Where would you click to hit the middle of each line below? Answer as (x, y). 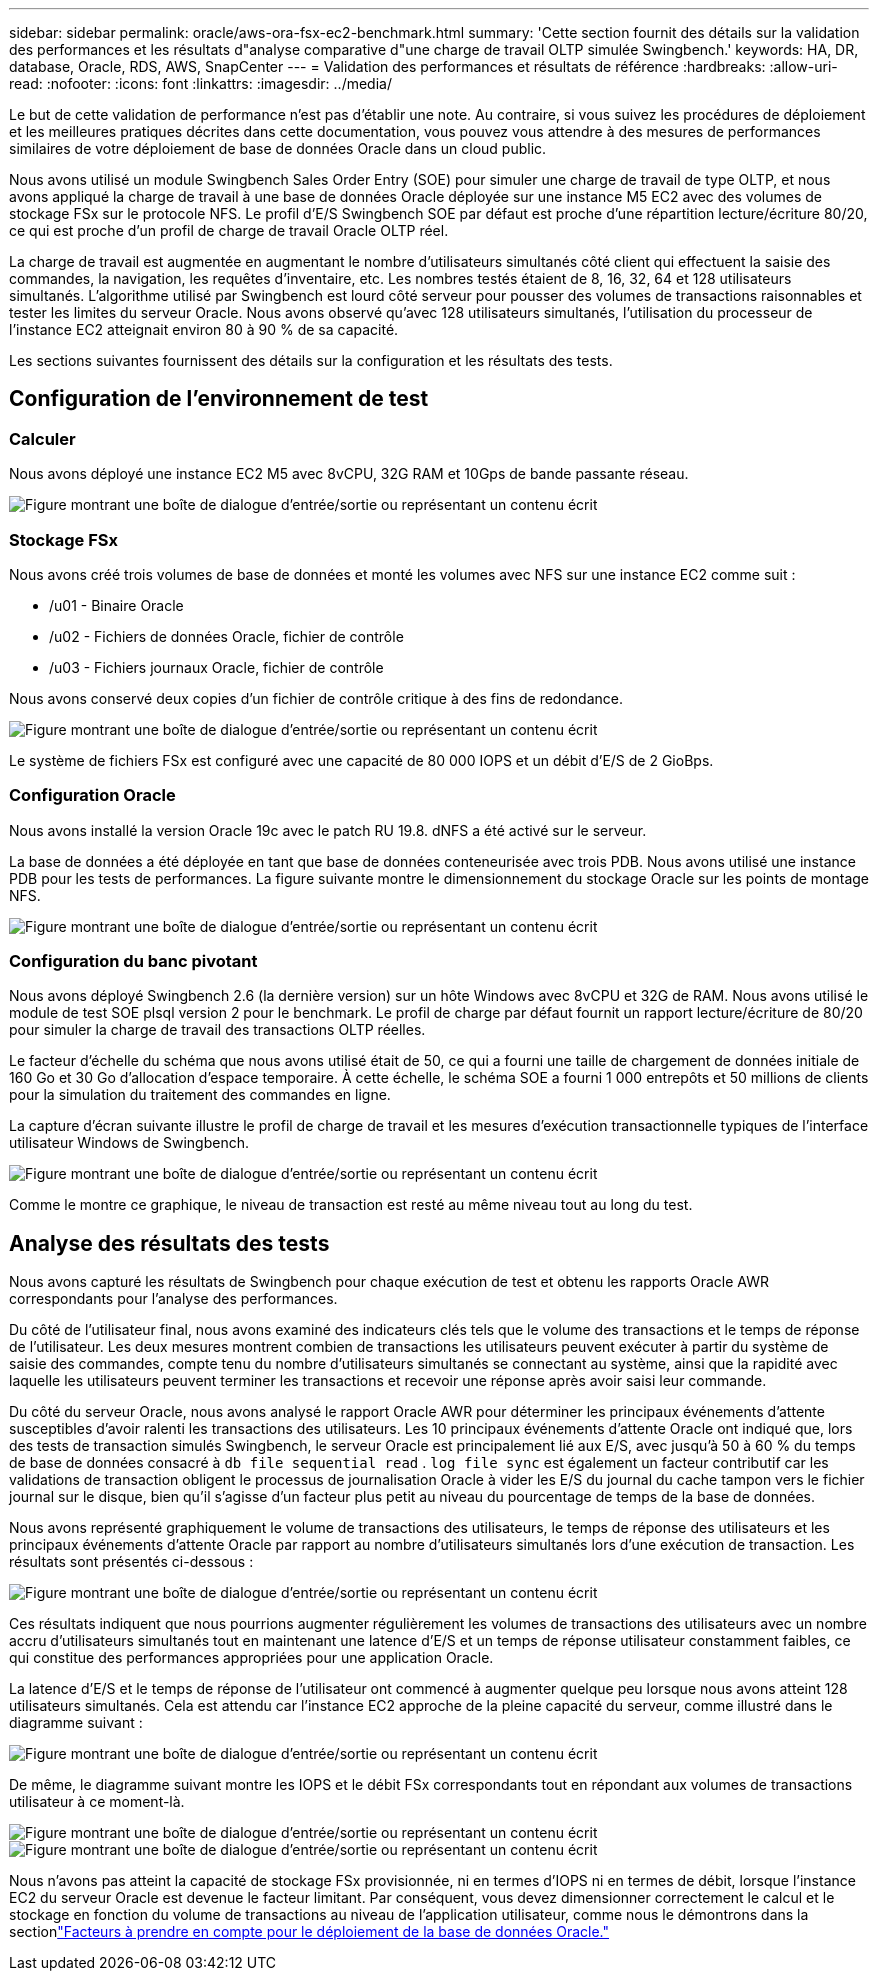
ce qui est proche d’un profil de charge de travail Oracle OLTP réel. (229, 230)
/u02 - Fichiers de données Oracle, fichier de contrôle (226, 636)
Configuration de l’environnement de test (219, 399)
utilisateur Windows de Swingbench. (129, 1143)
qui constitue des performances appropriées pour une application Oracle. (251, 1658)
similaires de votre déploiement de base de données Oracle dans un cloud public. (278, 148)
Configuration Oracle (92, 795)
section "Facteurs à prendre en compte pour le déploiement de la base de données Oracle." (309, 1932)
